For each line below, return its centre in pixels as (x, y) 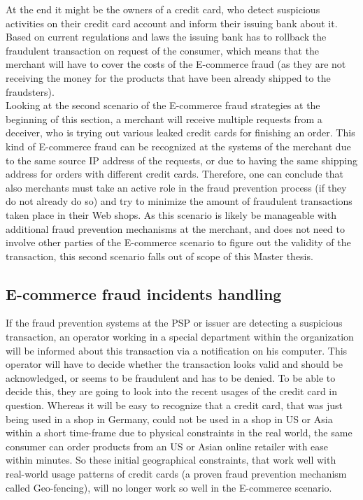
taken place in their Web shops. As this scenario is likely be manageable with (171, 214)
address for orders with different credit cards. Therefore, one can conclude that (175, 174)
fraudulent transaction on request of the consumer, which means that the (163, 50)
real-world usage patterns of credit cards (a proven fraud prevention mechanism (176, 474)
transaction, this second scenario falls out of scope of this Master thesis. (159, 256)
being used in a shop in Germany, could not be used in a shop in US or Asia (169, 419)
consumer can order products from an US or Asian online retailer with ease (167, 446)
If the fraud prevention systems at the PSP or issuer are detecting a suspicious (174, 323)
